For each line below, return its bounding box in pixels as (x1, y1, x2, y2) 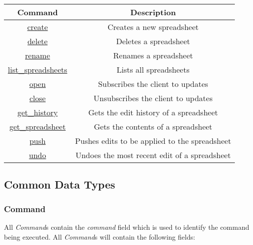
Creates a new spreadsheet (108, 21, 199, 32)
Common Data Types (4, 177, 115, 192)
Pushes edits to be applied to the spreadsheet (75, 135, 231, 146)
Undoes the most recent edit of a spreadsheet (75, 149, 231, 161)
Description (130, 6, 176, 18)
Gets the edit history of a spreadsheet (88, 107, 218, 118)
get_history (17, 107, 58, 118)
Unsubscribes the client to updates (93, 92, 213, 104)
